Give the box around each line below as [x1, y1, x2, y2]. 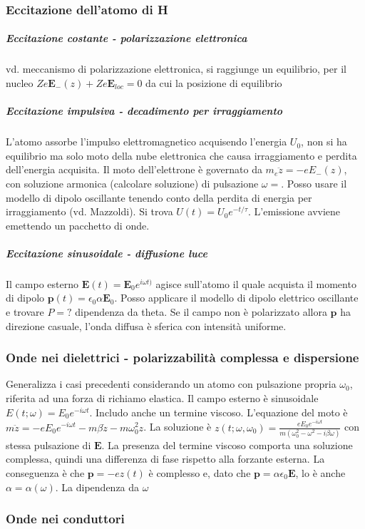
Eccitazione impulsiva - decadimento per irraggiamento [6, 103, 283, 118]
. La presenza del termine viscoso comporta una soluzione [101, 437, 353, 452]
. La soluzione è [143, 419, 212, 434]
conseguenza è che [6, 466, 85, 481]
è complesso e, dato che [148, 466, 251, 481]
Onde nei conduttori [6, 510, 125, 528]
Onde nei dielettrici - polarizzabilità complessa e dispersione [6, 349, 359, 366]
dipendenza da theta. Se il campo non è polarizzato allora [75, 304, 327, 319]
